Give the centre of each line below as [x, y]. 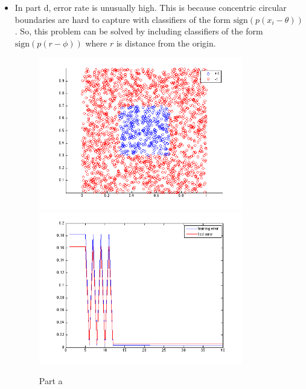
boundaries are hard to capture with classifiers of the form [123, 19]
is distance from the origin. [166, 43]
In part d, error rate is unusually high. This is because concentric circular [151, 7]
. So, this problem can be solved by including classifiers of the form [139, 31]
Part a [51, 381]
